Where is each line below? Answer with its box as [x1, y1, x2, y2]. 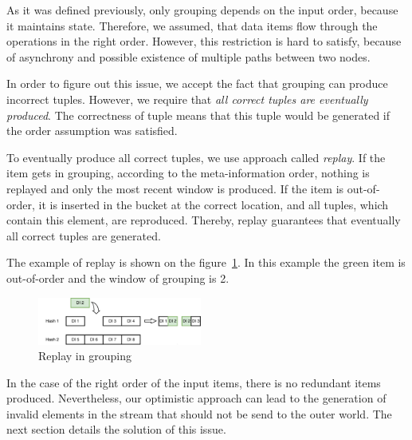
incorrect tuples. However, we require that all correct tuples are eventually [6, 90, 368, 107]
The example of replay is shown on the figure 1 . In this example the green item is [6, 254, 406, 271]
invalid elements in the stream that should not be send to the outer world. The [6, 405, 392, 422]
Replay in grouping [38, 347, 131, 364]
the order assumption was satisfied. [6, 122, 178, 139]
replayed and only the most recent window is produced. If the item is [6, 180, 344, 196]
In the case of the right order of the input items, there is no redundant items [6, 374, 381, 390]
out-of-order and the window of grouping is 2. [6, 269, 230, 286]
